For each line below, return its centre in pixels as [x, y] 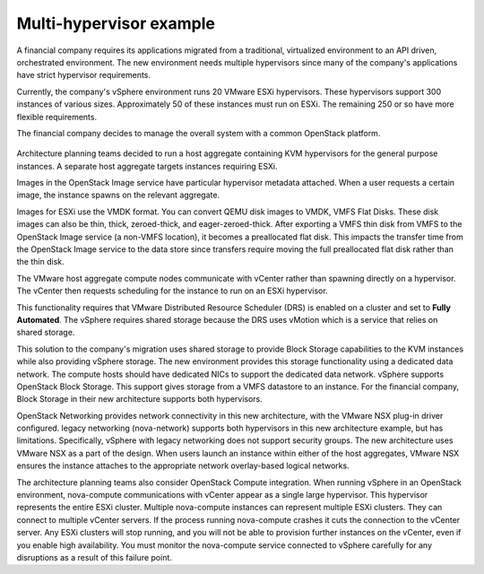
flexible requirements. [57, 117]
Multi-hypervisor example [116, 23]
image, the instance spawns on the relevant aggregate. [118, 195]
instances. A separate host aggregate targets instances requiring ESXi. [147, 166]
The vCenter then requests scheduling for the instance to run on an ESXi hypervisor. [172, 291]
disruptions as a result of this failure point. [94, 557]
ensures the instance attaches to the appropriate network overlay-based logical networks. [183, 465]
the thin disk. [40, 262]
